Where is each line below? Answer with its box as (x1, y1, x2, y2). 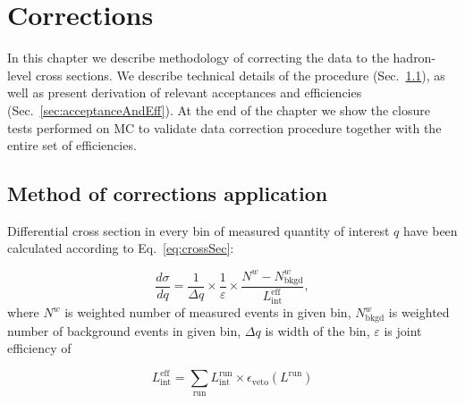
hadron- (393, 48, 436, 67)
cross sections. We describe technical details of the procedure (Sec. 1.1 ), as (35, 65, 445, 84)
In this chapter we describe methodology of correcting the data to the (7, 48, 389, 67)
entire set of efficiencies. (7, 136, 137, 155)
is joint (384, 321, 422, 340)
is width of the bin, (265, 321, 370, 340)
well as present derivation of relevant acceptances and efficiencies (7, 83, 362, 102)
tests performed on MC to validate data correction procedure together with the (7, 118, 442, 137)
